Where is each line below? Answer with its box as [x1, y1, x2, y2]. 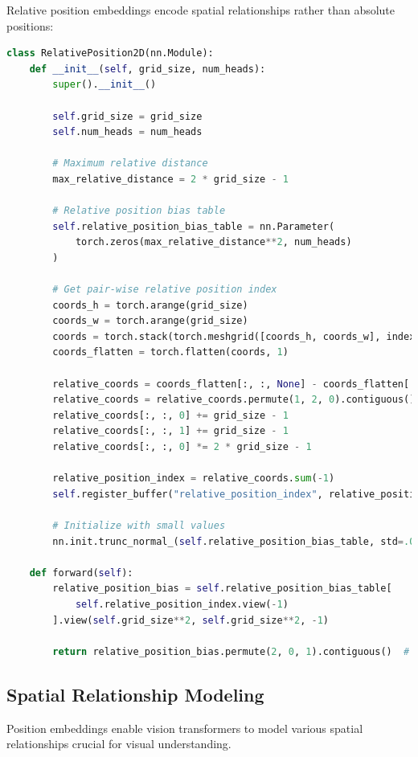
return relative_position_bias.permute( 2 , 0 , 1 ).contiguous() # [52, 645, 410, 657]
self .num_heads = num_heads [52, 126, 203, 138]
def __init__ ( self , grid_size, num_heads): [29, 63, 266, 75]
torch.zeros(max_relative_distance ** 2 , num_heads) [75, 236, 352, 248]
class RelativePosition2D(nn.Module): [6, 47, 214, 59]
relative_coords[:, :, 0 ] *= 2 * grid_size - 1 [52, 441, 312, 453]
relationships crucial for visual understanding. [6, 735, 232, 752]
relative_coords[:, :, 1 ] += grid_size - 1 [52, 425, 289, 437]
